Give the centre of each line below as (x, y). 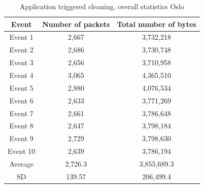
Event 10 (22, 151)
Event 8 (21, 126)
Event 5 (21, 87)
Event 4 (21, 75)
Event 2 (21, 50)
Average (22, 163)
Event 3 (21, 62)
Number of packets (76, 24)
